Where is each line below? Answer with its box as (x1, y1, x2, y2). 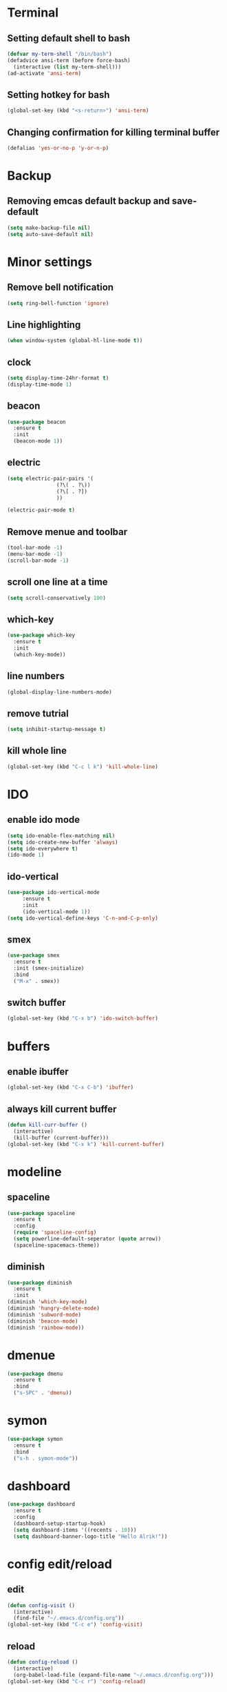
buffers (7, 1038, 50, 1054)
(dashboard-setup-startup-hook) (13, 1520, 107, 1527)
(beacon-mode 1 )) (13, 438, 63, 445)
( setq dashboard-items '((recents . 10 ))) (13, 1526, 137, 1533)
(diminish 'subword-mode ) (7, 1311, 81, 1318)
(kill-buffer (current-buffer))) (13, 1134, 109, 1141)
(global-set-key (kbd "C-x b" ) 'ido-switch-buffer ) (7, 1015, 158, 1022)
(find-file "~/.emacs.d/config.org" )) (13, 1615, 125, 1622)
